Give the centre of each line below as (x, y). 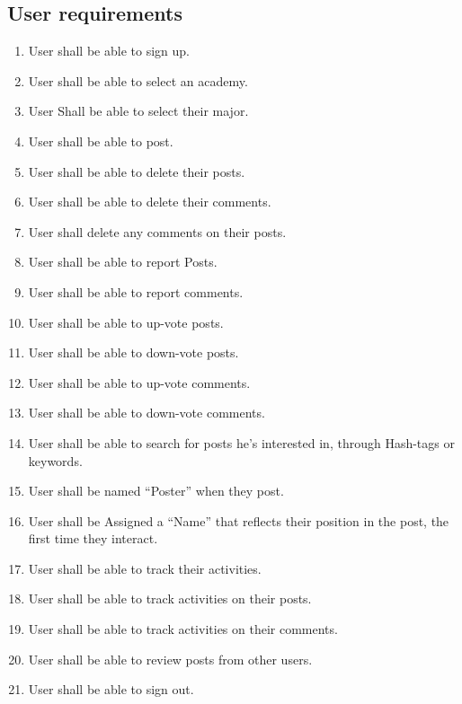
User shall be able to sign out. (111, 689)
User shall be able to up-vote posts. (126, 322)
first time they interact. (93, 538)
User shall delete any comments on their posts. (157, 231)
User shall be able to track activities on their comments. (183, 629)
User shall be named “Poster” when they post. (156, 491)
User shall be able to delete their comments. (150, 202)
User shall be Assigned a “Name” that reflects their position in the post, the (239, 520)
